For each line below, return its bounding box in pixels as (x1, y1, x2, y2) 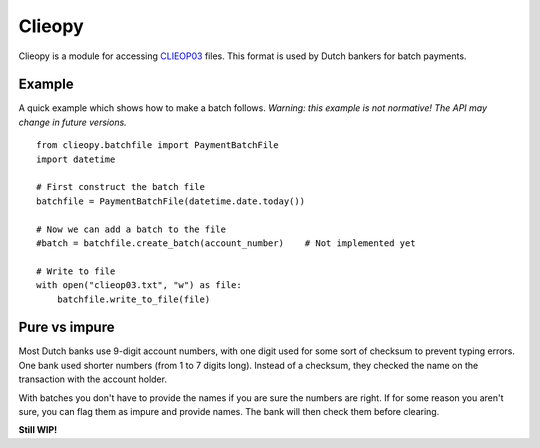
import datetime (36, 153, 116, 165)
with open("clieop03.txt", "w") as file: (36, 280, 242, 291)
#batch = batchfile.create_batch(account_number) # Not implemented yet (36, 237, 416, 249)
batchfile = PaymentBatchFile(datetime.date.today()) (36, 195, 305, 207)
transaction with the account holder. (18, 373, 167, 385)
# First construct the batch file (36, 181, 205, 193)
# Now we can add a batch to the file (36, 223, 227, 235)
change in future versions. (18, 116, 127, 128)
